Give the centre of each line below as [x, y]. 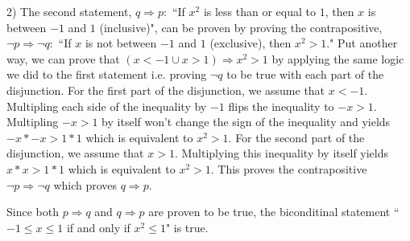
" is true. [187, 227]
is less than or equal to [259, 11]
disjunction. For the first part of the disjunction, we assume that [166, 90]
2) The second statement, [69, 11]
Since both [33, 212]
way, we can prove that [63, 58]
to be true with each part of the [305, 74]
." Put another [362, 43]
